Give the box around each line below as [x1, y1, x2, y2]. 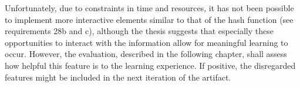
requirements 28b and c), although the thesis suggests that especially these [5, 25, 274, 37]
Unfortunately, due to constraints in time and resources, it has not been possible [5, 2, 294, 14]
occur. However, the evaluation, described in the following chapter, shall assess [5, 48, 287, 60]
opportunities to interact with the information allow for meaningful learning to [5, 36, 288, 48]
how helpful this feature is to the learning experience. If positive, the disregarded [5, 59, 296, 71]
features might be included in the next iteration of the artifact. [5, 71, 231, 83]
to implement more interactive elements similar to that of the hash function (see [5, 13, 294, 25]
